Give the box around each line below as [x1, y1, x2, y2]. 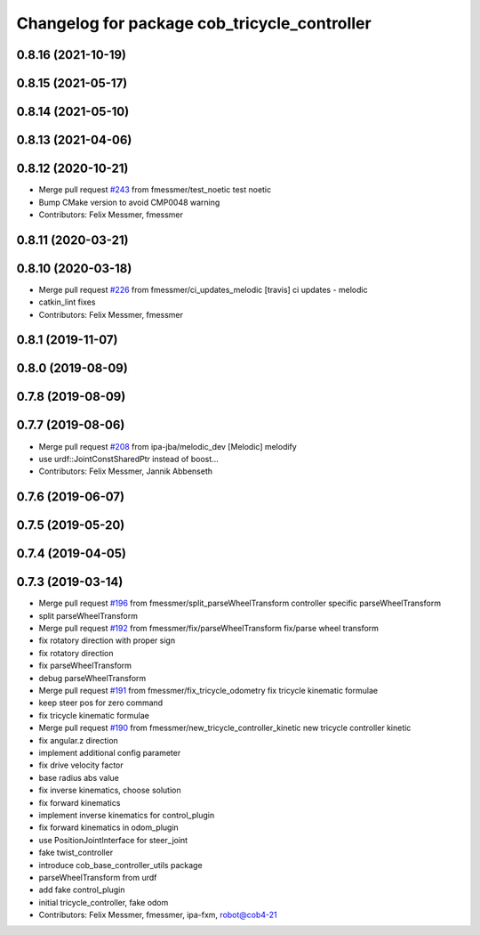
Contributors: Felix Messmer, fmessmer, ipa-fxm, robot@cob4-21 [38, 909, 277, 921]
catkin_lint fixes [38, 297, 96, 307]
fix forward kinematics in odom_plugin [38, 822, 180, 833]
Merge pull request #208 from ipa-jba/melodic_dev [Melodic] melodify [38, 441, 297, 451]
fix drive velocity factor [38, 760, 124, 770]
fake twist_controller [38, 847, 114, 858]
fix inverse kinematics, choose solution [38, 785, 181, 796]
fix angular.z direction [38, 735, 119, 745]
